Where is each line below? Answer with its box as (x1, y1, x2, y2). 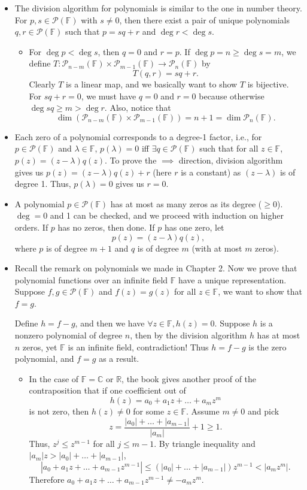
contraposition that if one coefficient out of (29, 384, 186, 397)
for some (133, 405, 165, 418)
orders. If (14, 220, 48, 233)
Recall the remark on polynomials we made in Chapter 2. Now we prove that (14, 262, 297, 274)
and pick (248, 405, 279, 418)
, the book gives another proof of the (121, 372, 257, 385)
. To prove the (105, 153, 157, 166)
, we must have (81, 89, 136, 102)
